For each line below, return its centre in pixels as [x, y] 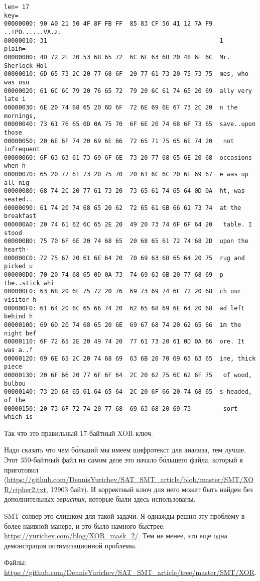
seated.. [19, 200]
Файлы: [16, 562]
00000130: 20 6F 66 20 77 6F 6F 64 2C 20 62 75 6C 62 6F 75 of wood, [128, 375]
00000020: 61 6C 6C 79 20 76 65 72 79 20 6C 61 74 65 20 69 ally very [128, 91]
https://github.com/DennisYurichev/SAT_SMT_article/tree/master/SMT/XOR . [130, 572]
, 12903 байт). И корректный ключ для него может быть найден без [149, 489]
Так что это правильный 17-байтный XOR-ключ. [79, 433]
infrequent [22, 149]
